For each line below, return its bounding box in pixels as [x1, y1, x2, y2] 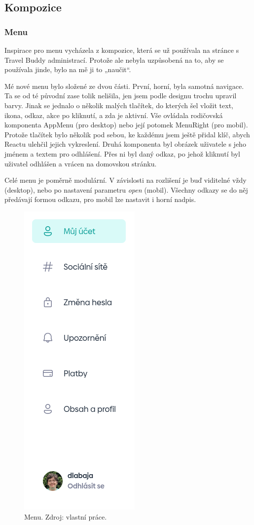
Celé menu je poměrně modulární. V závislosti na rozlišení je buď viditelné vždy [4, 175, 247, 185]
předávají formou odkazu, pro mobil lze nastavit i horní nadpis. [4, 194, 196, 204]
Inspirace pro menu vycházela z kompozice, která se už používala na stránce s [4, 45, 239, 55]
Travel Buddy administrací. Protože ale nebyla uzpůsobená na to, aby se [4, 54, 224, 65]
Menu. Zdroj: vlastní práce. [24, 511, 107, 522]
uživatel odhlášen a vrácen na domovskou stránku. [4, 158, 157, 168]
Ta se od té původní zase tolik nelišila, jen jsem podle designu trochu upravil [4, 90, 237, 101]
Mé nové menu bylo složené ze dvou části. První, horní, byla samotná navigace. [4, 81, 244, 91]
